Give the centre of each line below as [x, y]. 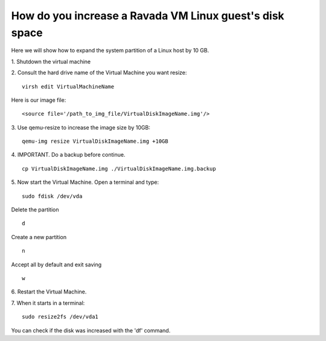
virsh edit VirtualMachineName [68, 86]
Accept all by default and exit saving [56, 264]
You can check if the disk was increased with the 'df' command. [91, 330]
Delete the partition [35, 210]
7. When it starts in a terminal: [48, 303]
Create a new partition [39, 237]
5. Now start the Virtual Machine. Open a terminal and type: [85, 182]
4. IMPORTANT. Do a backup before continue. [68, 155]
